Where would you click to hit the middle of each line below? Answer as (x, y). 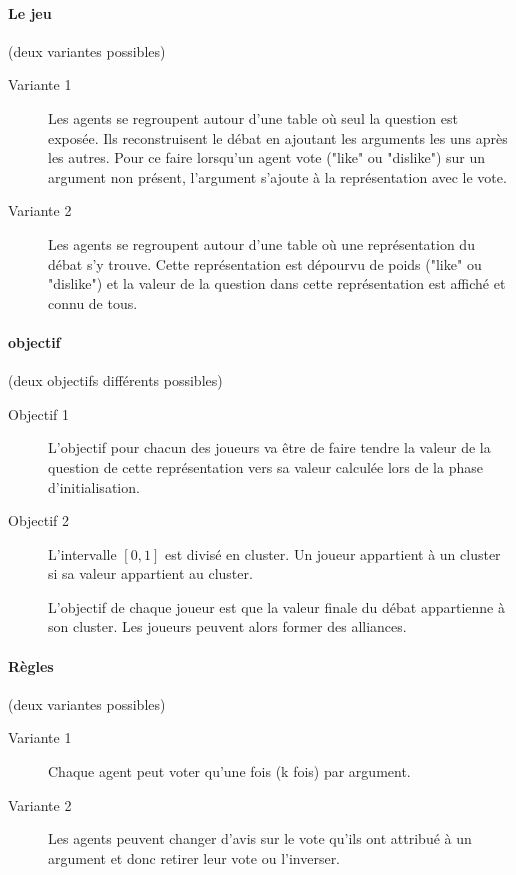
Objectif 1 (39, 413)
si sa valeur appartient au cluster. (150, 573)
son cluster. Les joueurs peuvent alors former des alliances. (227, 626)
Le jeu (30, 12)
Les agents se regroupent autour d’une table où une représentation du (261, 243)
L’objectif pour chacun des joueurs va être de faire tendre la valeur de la (269, 447)
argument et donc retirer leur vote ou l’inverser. (194, 857)
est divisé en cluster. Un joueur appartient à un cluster (332, 553)
